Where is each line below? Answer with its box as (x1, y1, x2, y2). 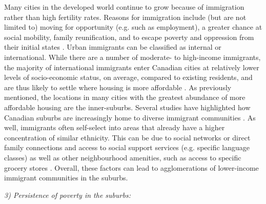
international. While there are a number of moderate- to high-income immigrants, (4, 51, 261, 62)
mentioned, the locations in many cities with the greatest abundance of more (4, 92, 245, 103)
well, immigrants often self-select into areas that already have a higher (4, 122, 225, 133)
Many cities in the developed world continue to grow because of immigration (4, 2, 244, 12)
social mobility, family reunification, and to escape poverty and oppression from (4, 31, 254, 42)
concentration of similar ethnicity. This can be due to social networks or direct (4, 132, 251, 142)
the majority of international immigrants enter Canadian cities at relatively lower (4, 62, 259, 72)
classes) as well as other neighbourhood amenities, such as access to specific (4, 152, 241, 162)
